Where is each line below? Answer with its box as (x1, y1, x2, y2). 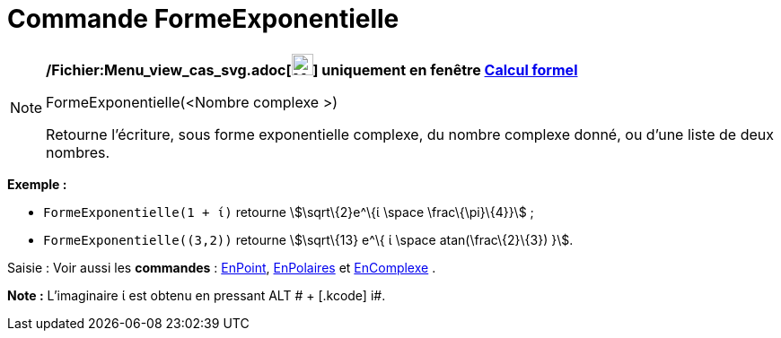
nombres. (46, 143, 110, 161)
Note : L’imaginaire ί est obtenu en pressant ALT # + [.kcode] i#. (7, 287, 386, 303)
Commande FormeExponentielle (7, 4, 399, 34)
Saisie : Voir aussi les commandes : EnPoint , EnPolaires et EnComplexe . (7, 259, 436, 275)
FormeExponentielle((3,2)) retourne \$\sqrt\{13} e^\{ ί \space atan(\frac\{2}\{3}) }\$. (43, 231, 574, 247)
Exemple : (7, 176, 67, 192)
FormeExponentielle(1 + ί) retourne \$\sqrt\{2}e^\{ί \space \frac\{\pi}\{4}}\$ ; (43, 204, 534, 220)
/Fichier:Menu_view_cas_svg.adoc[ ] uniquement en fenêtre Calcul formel (46, 60, 578, 79)
